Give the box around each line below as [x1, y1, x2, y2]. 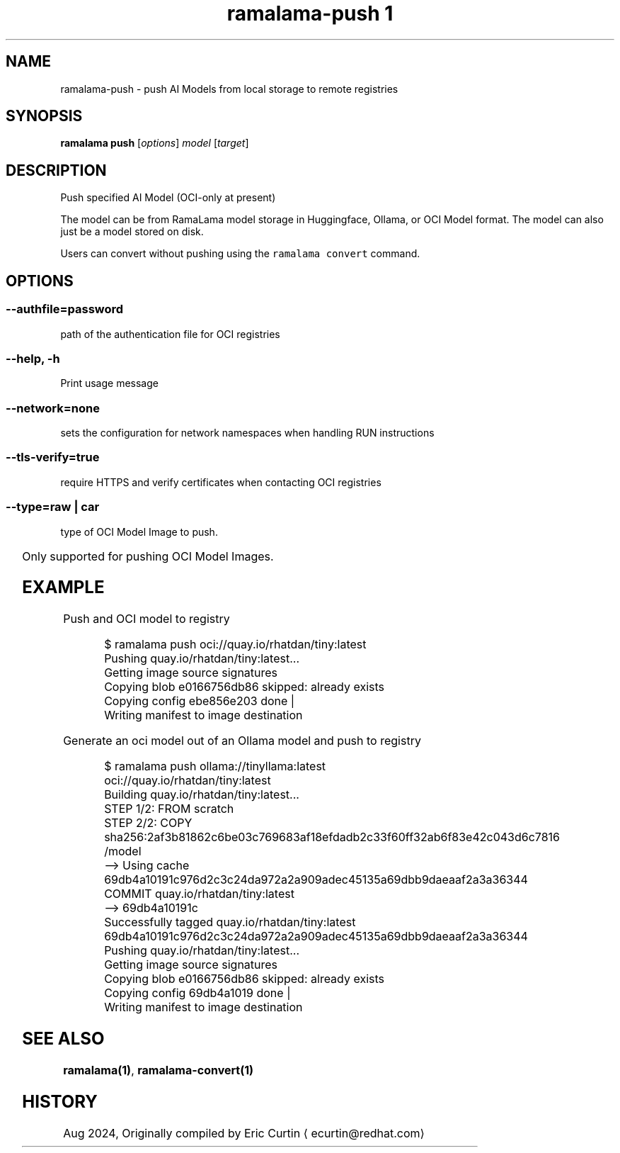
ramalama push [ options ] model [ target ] [60, 137, 249, 150]
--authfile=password [6, 302, 124, 317]
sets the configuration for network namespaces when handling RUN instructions [60, 427, 435, 439]
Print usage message [60, 377, 159, 390]
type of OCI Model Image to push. [60, 525, 218, 538]
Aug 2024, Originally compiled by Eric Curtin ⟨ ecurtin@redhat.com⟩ [63, 1125, 425, 1140]
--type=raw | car [6, 500, 100, 514]
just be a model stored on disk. [60, 225, 204, 238]
